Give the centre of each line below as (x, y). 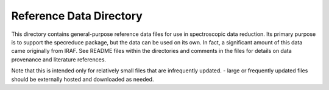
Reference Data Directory (77, 16)
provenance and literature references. (59, 59)
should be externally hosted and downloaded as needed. (83, 79)
